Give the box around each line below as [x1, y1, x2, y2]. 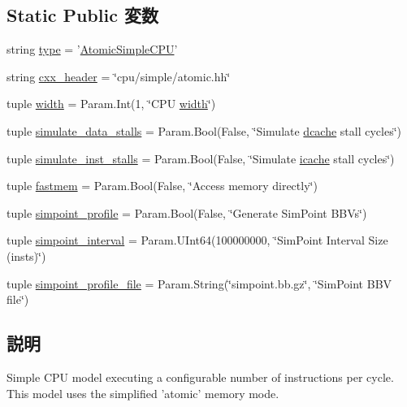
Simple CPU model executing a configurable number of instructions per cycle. [6, 368, 394, 385]
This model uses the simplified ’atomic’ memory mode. [6, 384, 279, 401]
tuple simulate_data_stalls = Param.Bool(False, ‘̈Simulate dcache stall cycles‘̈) [6, 122, 402, 139]
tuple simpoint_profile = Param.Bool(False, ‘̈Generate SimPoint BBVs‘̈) [6, 204, 367, 221]
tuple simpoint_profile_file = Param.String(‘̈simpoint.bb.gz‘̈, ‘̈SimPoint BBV [6, 275, 392, 292]
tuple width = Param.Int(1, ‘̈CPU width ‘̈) [6, 95, 216, 112]
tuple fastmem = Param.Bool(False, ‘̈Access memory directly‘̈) [6, 177, 318, 194]
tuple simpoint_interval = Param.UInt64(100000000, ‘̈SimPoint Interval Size [6, 232, 388, 249]
